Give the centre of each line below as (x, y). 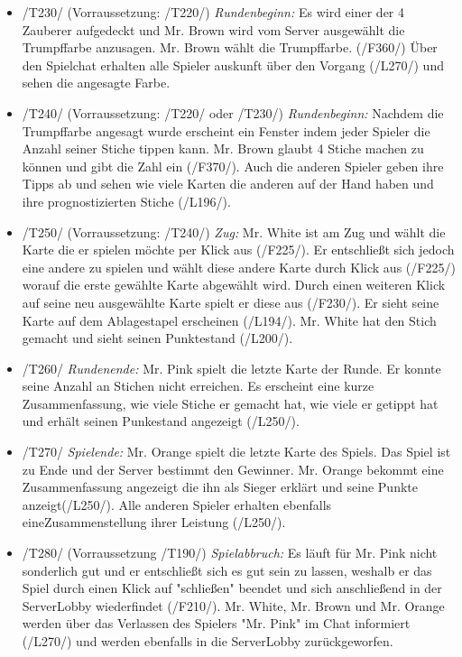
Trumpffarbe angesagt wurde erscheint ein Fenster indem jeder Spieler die (226, 130)
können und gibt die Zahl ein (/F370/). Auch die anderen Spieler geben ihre (233, 166)
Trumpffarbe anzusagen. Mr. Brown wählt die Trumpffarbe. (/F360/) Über (230, 47)
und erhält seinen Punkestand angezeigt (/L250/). (161, 421)
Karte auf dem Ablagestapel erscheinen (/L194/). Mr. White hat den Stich (229, 320)
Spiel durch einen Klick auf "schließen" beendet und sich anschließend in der (232, 588)
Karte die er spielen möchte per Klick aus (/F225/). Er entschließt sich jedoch (238, 250)
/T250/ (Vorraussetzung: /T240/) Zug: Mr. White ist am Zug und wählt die (234, 231)
